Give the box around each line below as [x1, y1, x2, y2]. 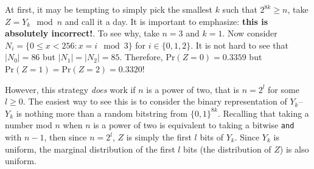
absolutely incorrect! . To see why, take [5, 27, 159, 40]
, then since [44, 131, 87, 143]
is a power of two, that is [146, 83, 239, 95]
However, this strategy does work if [5, 83, 136, 95]
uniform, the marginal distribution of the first [5, 142, 175, 155]
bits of [200, 131, 224, 143]
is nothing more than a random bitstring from [16, 106, 188, 119]
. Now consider [222, 27, 277, 40]
